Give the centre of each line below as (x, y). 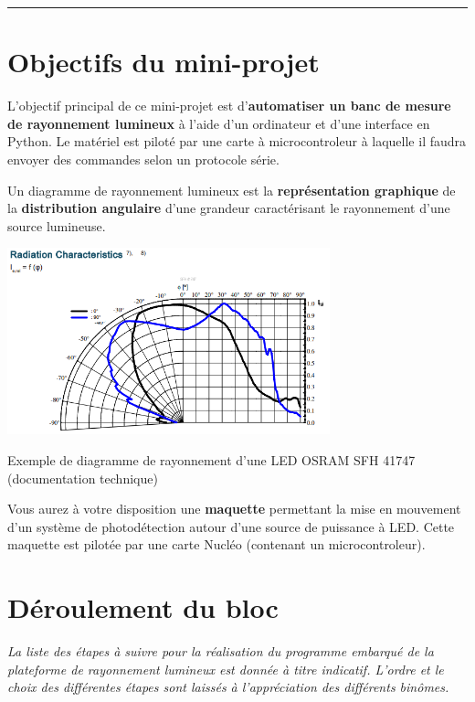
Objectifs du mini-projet (164, 62)
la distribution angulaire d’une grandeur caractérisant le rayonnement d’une (229, 208)
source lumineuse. (57, 225)
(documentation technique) (83, 478)
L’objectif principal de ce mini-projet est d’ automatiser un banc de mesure (229, 106)
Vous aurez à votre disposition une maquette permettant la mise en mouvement (234, 509)
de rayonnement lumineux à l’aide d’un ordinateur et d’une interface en (219, 123)
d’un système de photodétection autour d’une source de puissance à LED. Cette (231, 526)
